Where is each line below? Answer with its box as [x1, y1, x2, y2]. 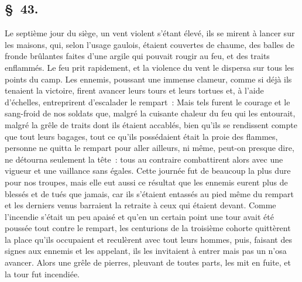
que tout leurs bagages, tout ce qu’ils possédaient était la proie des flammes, [5, 130, 278, 142]
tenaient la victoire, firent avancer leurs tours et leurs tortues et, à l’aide [5, 84, 264, 97]
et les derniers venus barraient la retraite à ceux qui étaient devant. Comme [5, 199, 276, 211]
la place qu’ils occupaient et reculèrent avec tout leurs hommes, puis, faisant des [5, 233, 292, 245]
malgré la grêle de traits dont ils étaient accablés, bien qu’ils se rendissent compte [5, 118, 297, 130]
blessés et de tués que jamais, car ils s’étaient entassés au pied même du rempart [5, 187, 294, 200]
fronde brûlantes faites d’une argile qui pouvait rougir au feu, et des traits [5, 50, 270, 62]
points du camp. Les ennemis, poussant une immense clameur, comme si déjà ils [5, 73, 292, 85]
